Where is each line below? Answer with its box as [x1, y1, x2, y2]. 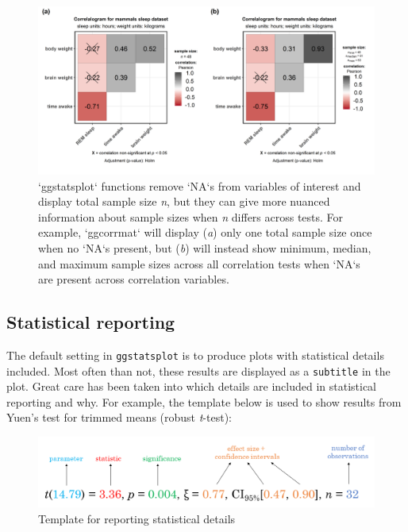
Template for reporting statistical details [38, 510, 236, 526]
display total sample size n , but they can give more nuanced [38, 193, 330, 210]
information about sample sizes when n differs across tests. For [38, 208, 344, 225]
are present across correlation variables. [38, 271, 229, 287]
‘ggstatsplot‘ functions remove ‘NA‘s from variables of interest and [38, 177, 361, 194]
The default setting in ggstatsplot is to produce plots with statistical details [6, 346, 384, 363]
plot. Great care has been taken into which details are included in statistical [6, 378, 377, 395]
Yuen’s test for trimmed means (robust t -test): [6, 409, 232, 426]
